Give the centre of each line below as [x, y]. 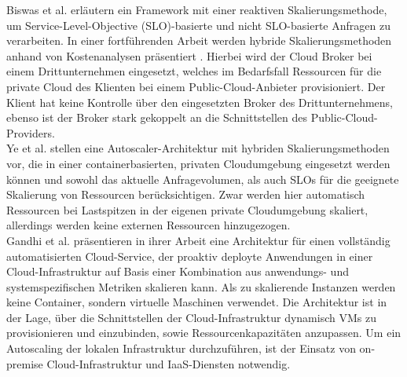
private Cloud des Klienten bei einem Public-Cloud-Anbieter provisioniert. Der [196, 86]
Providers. [31, 132]
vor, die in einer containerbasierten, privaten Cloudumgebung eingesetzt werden [198, 163]
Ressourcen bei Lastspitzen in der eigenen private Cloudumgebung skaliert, [187, 209]
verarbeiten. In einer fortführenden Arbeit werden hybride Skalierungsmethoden [199, 40]
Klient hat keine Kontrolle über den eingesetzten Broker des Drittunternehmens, [200, 102]
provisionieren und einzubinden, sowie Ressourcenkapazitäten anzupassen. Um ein [204, 333]
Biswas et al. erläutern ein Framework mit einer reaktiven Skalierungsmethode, [197, 9]
